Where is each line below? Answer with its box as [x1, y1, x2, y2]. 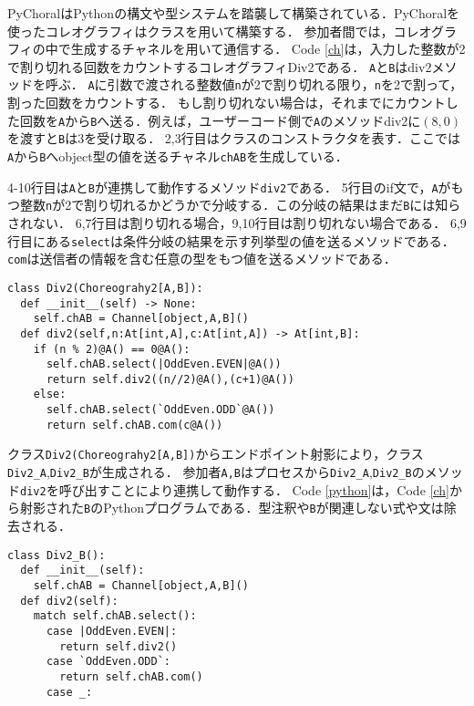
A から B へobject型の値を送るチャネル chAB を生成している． [7, 147, 348, 165]
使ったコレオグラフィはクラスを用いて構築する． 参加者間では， [7, 21, 394, 40]
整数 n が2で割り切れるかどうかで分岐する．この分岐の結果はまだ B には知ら [19, 195, 461, 214]
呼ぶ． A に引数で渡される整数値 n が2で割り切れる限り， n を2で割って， [45, 75, 463, 94]
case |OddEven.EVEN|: [46, 624, 178, 638]
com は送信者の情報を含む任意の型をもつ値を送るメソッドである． [7, 249, 397, 268]
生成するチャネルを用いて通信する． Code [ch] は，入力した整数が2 [70, 39, 466, 58]
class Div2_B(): [7, 548, 106, 562]
